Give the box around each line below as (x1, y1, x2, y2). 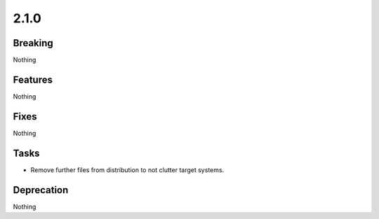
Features (13, 73, 53, 85)
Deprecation (13, 184, 69, 196)
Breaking (13, 37, 54, 49)
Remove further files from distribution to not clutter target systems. (30, 165, 225, 174)
